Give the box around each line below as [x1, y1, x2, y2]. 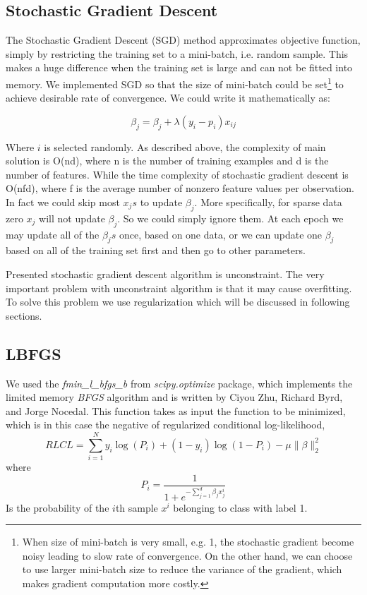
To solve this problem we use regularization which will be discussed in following [6, 294, 350, 309]
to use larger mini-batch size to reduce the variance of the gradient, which [22, 562, 342, 577]
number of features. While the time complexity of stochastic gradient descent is [6, 167, 349, 181]
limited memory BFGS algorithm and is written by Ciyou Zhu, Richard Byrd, [6, 390, 343, 404]
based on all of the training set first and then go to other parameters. [6, 243, 306, 258]
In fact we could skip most [6, 195, 120, 209]
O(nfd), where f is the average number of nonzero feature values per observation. [6, 181, 355, 196]
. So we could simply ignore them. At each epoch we [117, 210, 344, 225]
